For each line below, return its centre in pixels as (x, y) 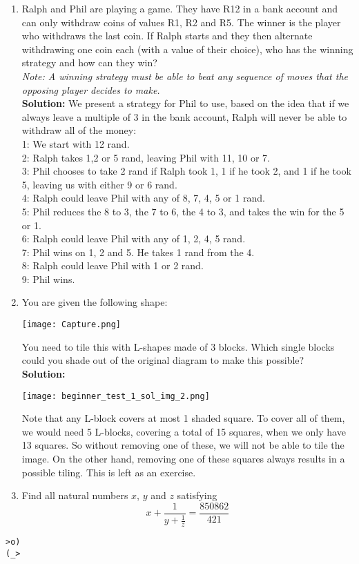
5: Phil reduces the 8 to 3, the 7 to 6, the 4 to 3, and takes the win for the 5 (183, 211)
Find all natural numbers (75, 495)
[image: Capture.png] (71, 325)
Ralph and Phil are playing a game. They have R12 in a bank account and (179, 8)
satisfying (197, 495)
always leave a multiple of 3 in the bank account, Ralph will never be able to (184, 116)
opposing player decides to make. (91, 89)
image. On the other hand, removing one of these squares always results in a (183, 458)
